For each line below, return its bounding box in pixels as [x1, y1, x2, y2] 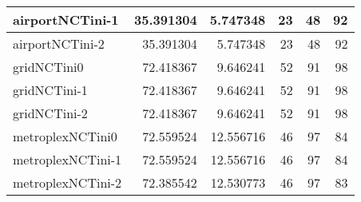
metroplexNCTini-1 [13, 150, 122, 168]
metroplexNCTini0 [13, 127, 117, 145]
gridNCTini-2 [13, 104, 88, 122]
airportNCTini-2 [13, 34, 105, 53]
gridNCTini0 [13, 57, 84, 76]
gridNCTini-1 [13, 81, 88, 99]
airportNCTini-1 [13, 10, 119, 29]
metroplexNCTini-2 [13, 173, 122, 192]
